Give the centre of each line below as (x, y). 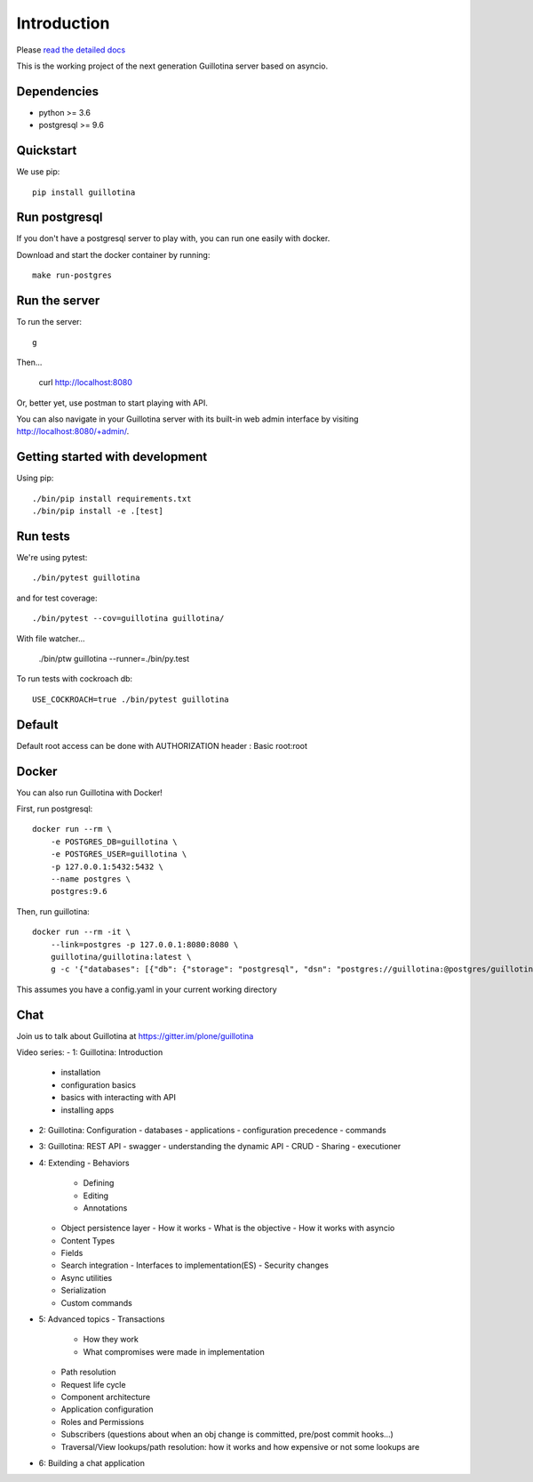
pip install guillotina (84, 192)
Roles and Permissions (103, 1422)
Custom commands (96, 1302)
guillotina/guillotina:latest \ (121, 957)
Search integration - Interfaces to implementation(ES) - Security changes (195, 1265)
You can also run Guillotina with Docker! (90, 793)
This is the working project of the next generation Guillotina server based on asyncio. (172, 66)
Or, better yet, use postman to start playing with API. (112, 403)
